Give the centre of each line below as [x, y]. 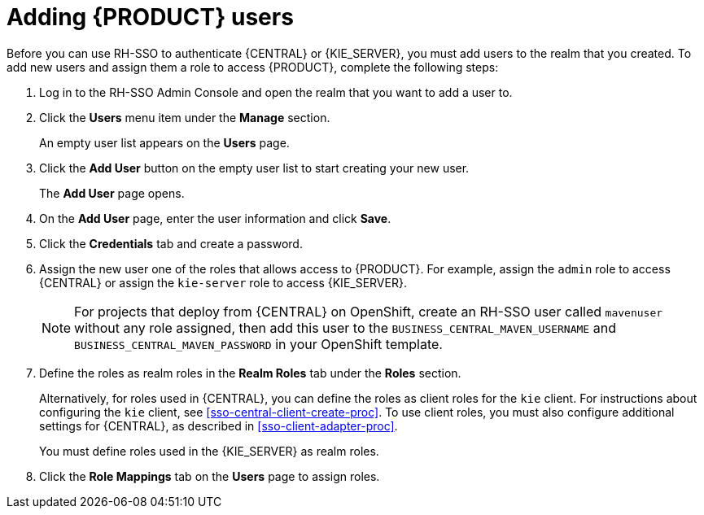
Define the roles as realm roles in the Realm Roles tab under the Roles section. [250, 373]
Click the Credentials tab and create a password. [171, 243]
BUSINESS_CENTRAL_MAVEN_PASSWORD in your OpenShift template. [258, 344]
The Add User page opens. [112, 193]
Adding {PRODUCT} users [150, 17]
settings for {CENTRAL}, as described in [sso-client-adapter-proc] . [219, 426]
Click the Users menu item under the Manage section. [185, 117]
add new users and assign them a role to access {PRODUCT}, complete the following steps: [253, 67]
